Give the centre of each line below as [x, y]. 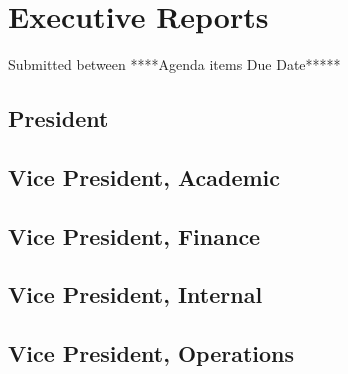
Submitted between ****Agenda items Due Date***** [174, 64]
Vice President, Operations [151, 353]
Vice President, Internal [135, 294]
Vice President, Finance [134, 235]
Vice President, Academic [144, 176]
